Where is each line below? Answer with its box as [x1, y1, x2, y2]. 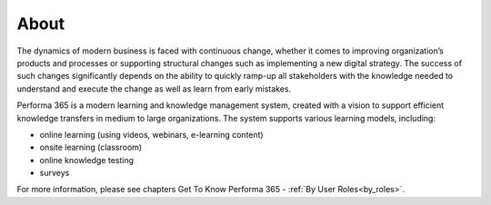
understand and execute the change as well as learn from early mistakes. [16, 83, 292, 94]
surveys [39, 168, 70, 179]
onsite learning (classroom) [39, 142, 143, 153]
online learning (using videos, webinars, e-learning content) [39, 129, 264, 140]
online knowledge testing [39, 154, 135, 165]
